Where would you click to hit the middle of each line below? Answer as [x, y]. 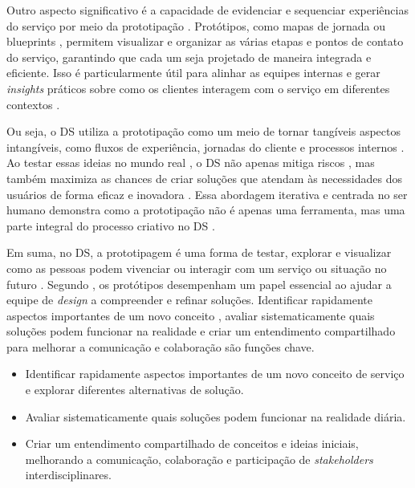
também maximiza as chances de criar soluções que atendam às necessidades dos [204, 178]
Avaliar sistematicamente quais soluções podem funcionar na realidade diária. [216, 416]
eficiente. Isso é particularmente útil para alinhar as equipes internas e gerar [193, 73]
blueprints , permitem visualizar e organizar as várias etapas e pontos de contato [205, 41]
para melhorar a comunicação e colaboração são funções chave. [161, 346]
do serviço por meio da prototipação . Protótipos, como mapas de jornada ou [196, 25]
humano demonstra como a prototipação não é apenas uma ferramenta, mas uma [206, 210]
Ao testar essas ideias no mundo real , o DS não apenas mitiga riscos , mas [191, 163]
